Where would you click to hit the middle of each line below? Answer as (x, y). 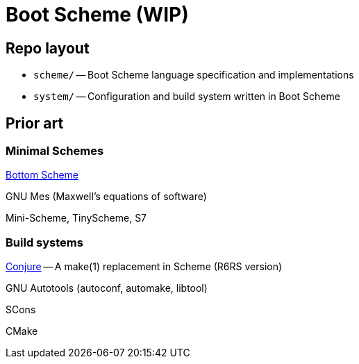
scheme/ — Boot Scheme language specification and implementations (194, 75)
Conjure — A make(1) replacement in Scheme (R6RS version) (144, 267)
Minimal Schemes (55, 151)
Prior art (35, 123)
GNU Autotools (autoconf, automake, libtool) (107, 288)
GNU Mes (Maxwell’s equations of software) (106, 197)
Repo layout (48, 48)
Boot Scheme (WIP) (97, 15)
